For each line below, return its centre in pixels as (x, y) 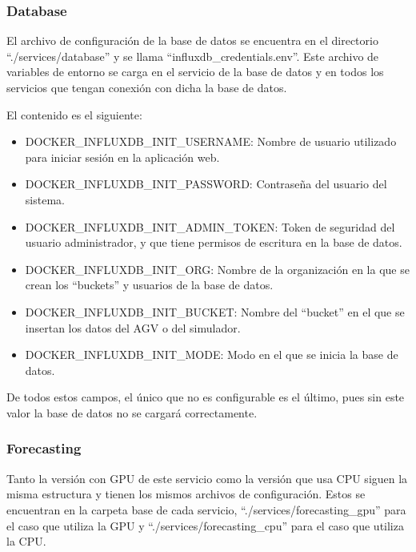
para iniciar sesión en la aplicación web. (122, 157)
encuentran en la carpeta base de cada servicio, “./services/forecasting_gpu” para (206, 509)
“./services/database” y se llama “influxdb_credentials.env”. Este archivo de (193, 56)
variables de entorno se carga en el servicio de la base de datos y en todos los (195, 72)
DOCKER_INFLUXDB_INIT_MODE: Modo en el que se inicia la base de (212, 355)
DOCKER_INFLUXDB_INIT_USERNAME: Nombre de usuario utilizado (211, 141)
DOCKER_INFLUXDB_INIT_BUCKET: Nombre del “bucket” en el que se (215, 311)
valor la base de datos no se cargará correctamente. (132, 412)
